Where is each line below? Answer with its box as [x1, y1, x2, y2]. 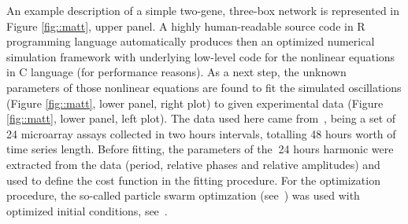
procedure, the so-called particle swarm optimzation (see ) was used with [6, 187, 360, 204]
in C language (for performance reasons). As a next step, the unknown [6, 64, 347, 80]
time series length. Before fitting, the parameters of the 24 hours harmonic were [6, 141, 394, 157]
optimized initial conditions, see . [6, 202, 168, 218]
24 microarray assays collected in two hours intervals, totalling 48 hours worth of [6, 125, 396, 141]
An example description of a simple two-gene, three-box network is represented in [6, 2, 400, 18]
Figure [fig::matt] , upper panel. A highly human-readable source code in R [6, 17, 365, 34]
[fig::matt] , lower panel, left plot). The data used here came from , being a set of [6, 110, 396, 127]
